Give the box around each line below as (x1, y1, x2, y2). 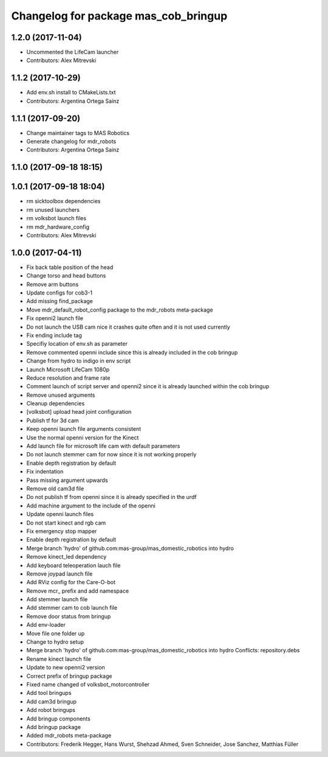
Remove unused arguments (26, 391, 95, 399)
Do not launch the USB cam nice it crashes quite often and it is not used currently (26, 323, 230, 330)
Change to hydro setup (26, 638, 84, 646)
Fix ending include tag (26, 332, 82, 339)
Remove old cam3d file (26, 484, 84, 492)
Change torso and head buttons (26, 272, 106, 279)
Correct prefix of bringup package (26, 672, 112, 680)
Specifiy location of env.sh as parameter (26, 340, 128, 347)
